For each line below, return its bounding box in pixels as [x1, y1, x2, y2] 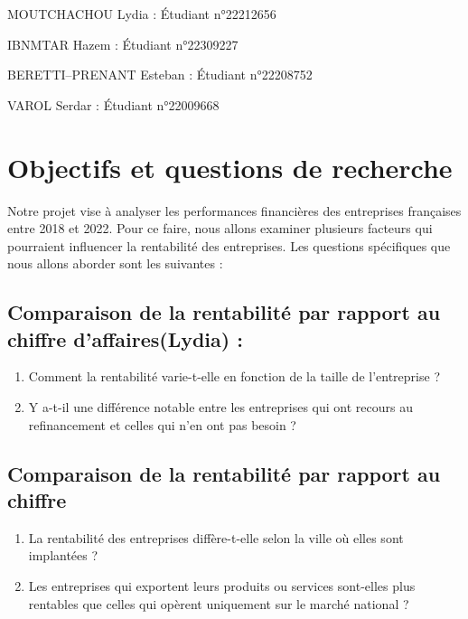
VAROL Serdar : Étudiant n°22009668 [7, 95, 220, 114]
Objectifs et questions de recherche [7, 148, 453, 185]
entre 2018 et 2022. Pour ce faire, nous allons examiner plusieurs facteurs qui [7, 219, 433, 238]
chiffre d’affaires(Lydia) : [7, 324, 243, 352]
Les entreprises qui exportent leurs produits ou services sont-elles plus [28, 577, 416, 596]
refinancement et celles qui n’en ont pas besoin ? [28, 415, 296, 434]
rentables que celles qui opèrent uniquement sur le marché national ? [28, 594, 409, 613]
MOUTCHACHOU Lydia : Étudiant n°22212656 [7, 5, 276, 23]
